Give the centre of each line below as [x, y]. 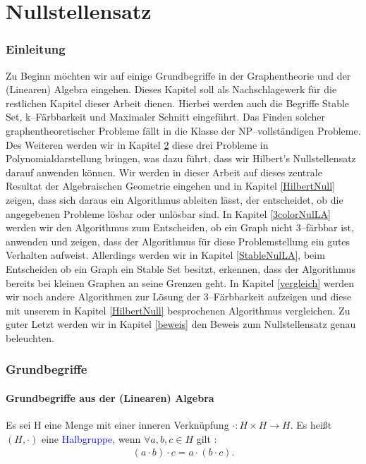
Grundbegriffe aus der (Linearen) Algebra [110, 397]
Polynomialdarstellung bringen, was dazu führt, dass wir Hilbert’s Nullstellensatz [181, 158]
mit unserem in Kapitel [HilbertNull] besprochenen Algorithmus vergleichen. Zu [178, 310]
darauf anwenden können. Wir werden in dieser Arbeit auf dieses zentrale [164, 172]
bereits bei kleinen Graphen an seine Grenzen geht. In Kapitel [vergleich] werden [180, 282]
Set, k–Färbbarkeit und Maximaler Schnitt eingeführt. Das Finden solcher [165, 117]
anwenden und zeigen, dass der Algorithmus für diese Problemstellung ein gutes [178, 241]
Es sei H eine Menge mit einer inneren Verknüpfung [117, 425]
